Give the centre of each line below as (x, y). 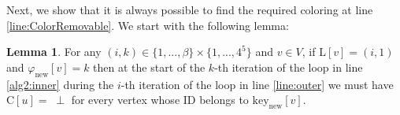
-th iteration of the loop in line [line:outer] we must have (257, 84)
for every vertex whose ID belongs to (160, 100)
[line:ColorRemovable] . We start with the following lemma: (148, 25)
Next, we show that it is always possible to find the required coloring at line (190, 9)
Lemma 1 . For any (54, 52)
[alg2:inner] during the (60, 84)
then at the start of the (149, 67)
